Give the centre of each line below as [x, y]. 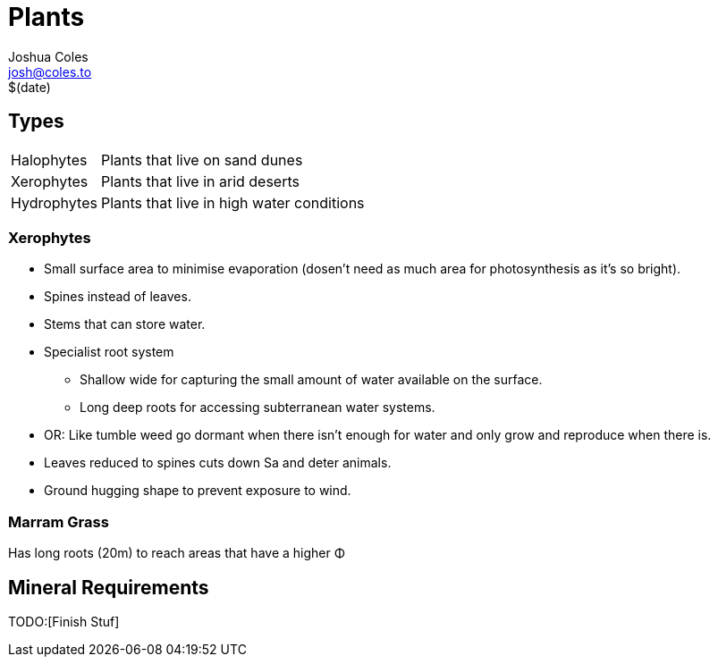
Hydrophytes [54, 202]
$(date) [30, 87]
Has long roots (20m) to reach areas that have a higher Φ [177, 553]
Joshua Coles [48, 56]
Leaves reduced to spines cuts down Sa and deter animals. [218, 463]
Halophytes [49, 160]
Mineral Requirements [109, 587]
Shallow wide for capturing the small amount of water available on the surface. [311, 380]
